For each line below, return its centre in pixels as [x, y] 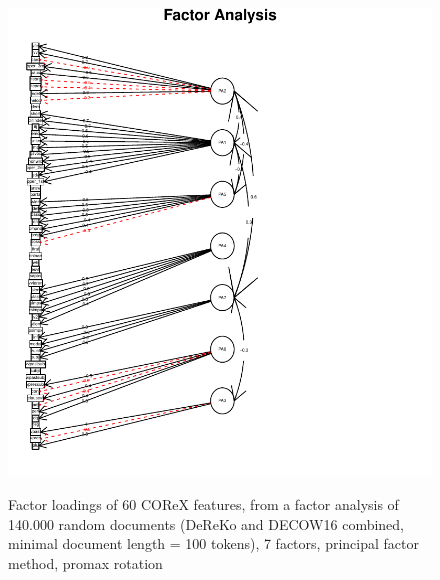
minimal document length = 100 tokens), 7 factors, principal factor [213, 543]
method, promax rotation [85, 562]
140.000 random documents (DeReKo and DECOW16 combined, [206, 523]
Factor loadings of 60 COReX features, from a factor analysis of [203, 504]
